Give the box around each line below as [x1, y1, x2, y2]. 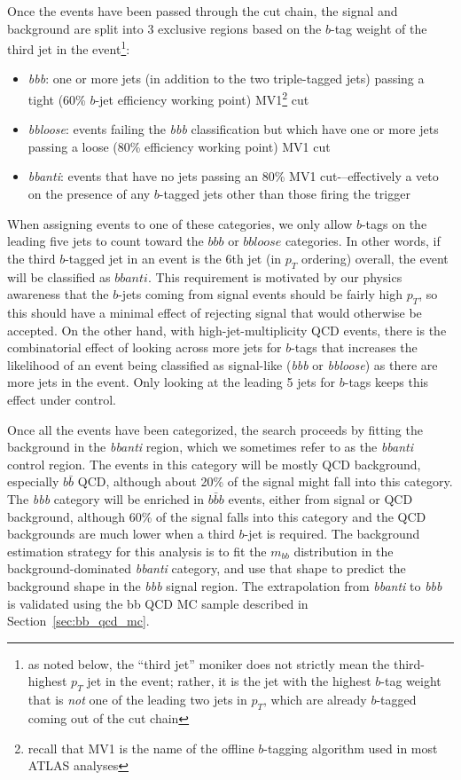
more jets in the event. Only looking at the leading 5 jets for [7, 373, 336, 391]
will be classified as [7, 267, 111, 286]
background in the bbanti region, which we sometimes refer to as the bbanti [7, 437, 414, 456]
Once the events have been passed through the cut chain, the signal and [7, 2, 398, 20]
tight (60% [27, 90, 86, 108]
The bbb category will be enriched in [7, 489, 205, 508]
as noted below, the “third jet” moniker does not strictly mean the [27, 654, 390, 673]
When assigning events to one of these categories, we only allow [7, 214, 353, 232]
